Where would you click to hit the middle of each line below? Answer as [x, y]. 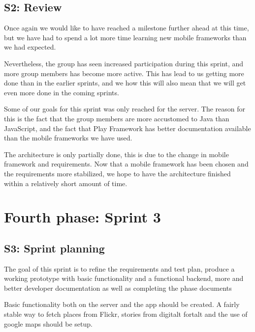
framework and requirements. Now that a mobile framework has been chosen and [126, 164]
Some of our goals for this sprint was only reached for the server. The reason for [125, 109]
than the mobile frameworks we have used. [68, 138]
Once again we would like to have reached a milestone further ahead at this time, [127, 28]
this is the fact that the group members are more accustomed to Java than [117, 118]
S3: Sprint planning [54, 248]
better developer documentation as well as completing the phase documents [118, 288]
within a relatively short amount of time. [66, 183]
